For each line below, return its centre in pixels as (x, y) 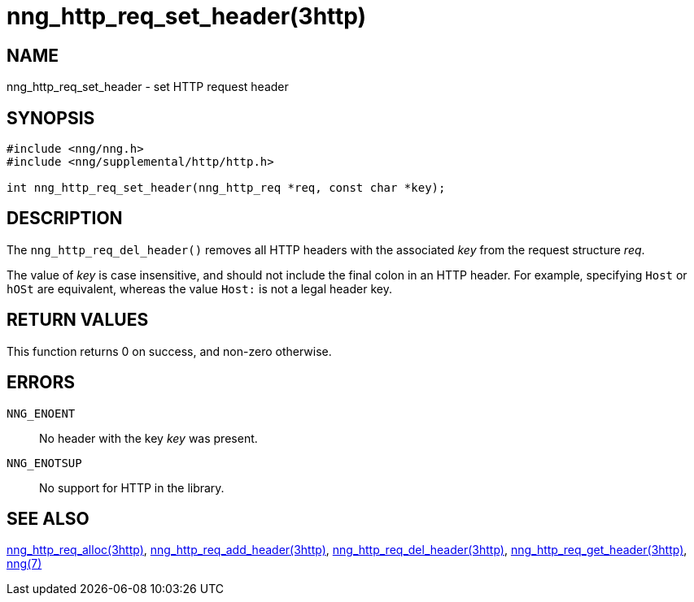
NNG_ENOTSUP (44, 463)
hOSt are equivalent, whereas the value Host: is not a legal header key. (199, 288)
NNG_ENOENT (41, 413)
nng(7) (24, 564)
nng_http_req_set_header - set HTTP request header (148, 87)
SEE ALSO (48, 518)
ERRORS (41, 383)
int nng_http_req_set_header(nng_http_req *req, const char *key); (226, 188)
